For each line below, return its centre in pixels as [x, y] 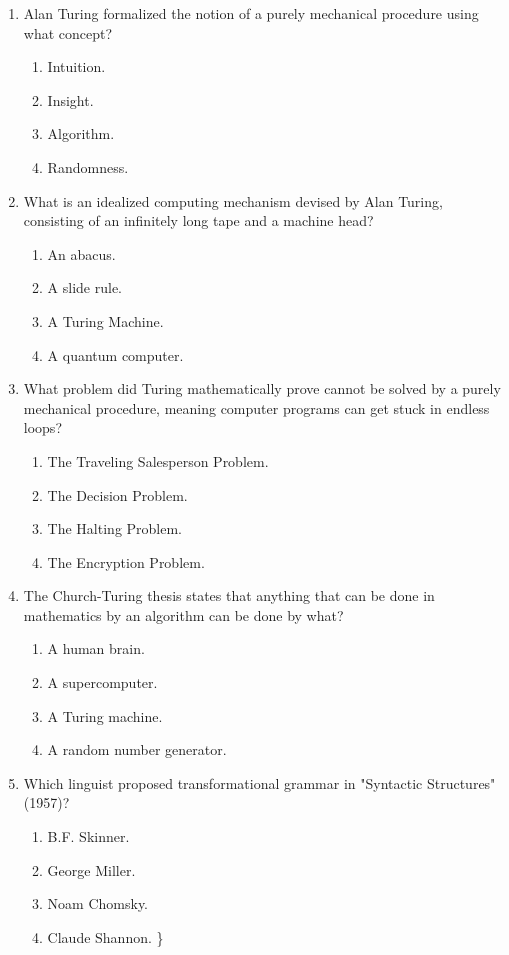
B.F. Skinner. [88, 836]
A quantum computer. [115, 354]
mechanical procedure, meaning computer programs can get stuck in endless [256, 407]
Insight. [70, 99]
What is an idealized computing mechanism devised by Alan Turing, [233, 200]
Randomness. [88, 166]
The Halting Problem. [115, 528]
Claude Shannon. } [105, 936]
